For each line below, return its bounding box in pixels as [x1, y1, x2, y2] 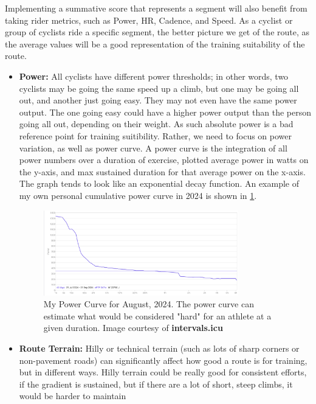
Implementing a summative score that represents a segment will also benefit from [5, 2, 307, 14]
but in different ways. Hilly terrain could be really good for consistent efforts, [19, 366, 307, 378]
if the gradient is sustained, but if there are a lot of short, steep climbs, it [19, 377, 293, 390]
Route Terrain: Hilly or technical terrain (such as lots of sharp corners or [19, 341, 300, 354]
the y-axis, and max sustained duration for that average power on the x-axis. [19, 165, 306, 178]
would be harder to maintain [19, 389, 126, 402]
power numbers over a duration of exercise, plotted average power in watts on [19, 153, 309, 166]
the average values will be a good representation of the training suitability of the [5, 37, 305, 50]
